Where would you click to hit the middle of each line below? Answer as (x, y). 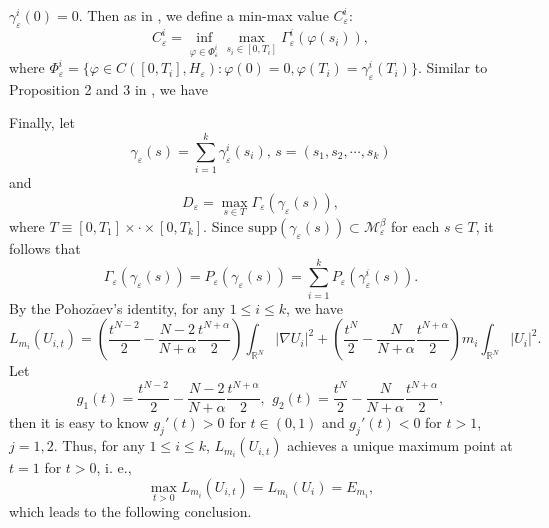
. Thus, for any (99, 445)
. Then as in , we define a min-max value (203, 15)
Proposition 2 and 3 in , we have (109, 88)
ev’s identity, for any (162, 307)
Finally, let (42, 122)
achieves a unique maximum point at (400, 445)
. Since (223, 226)
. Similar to (452, 67)
